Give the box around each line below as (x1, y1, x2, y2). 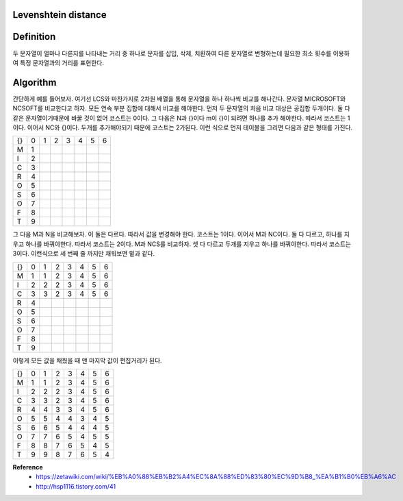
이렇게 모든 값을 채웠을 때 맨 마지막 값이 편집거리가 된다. (12, 356, 162, 365)
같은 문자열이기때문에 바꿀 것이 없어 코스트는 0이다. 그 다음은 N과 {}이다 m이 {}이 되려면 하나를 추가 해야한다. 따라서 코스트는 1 (12, 114, 350, 122)
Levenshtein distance (12, 9, 107, 21)
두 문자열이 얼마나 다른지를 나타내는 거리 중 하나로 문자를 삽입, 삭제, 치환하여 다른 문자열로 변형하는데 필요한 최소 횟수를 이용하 (12, 49, 350, 58)
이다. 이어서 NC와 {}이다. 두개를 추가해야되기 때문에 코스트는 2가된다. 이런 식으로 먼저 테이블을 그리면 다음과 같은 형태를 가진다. (12, 123, 353, 132)
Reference (12, 463, 43, 471)
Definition (12, 31, 56, 42)
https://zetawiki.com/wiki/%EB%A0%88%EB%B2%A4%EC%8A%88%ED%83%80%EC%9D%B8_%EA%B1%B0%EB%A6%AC (36, 473, 396, 481)
